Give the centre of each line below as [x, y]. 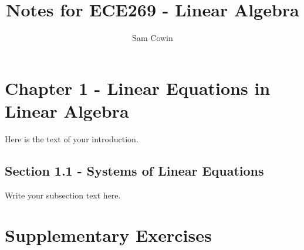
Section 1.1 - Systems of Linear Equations [134, 170]
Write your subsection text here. [63, 195]
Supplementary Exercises [108, 235]
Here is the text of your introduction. [72, 138]
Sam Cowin [153, 38]
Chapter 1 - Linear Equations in [138, 88]
